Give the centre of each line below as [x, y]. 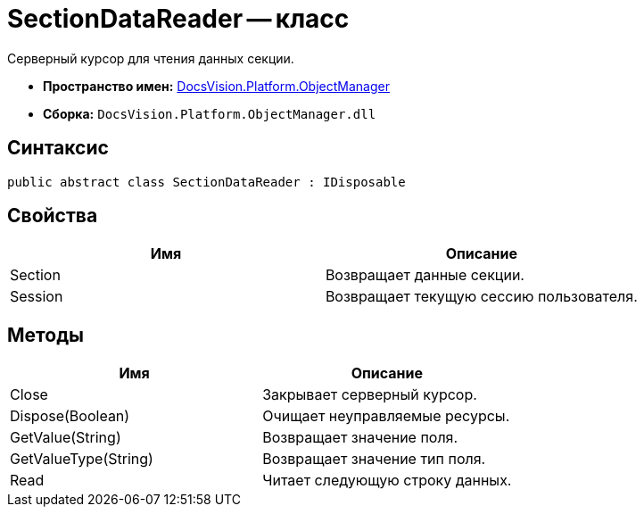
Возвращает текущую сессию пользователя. [481, 297]
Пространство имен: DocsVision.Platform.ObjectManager [216, 86]
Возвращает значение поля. [360, 438]
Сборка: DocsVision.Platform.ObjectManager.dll [210, 113]
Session [37, 297]
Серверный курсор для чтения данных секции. [151, 58]
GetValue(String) [66, 438]
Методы [45, 335]
